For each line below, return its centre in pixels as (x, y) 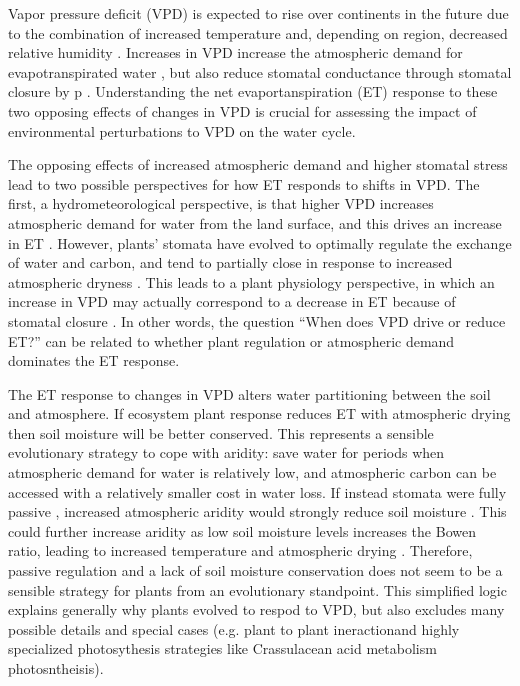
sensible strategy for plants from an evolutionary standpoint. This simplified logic (257, 589)
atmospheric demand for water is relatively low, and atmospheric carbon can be (252, 472)
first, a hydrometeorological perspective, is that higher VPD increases (221, 203)
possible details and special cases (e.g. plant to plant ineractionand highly (234, 628)
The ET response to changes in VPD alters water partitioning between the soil (249, 393)
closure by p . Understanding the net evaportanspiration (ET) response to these (253, 91)
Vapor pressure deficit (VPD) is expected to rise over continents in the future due (258, 13)
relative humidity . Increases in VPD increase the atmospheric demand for (235, 52)
